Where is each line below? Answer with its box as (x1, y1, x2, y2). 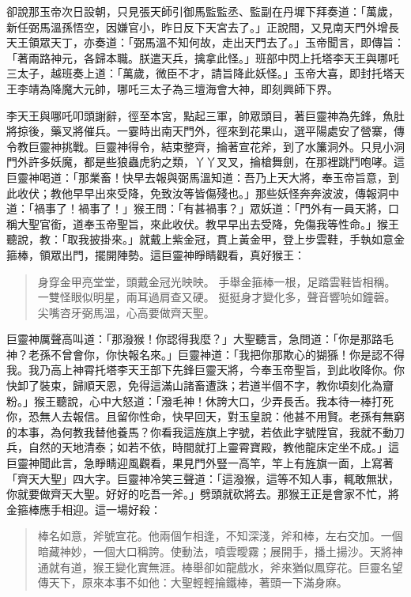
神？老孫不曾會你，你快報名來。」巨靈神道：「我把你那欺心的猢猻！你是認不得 (6, 346, 405, 362)
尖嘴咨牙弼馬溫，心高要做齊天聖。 (37, 304, 215, 320)
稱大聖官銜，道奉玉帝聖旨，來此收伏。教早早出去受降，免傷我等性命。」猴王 (6, 215, 399, 232)
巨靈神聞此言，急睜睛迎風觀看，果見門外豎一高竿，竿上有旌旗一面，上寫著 (6, 455, 394, 471)
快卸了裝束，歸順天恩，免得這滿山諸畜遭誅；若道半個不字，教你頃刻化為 (6, 377, 383, 394)
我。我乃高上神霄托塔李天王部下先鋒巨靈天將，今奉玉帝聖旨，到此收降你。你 (6, 361, 405, 378)
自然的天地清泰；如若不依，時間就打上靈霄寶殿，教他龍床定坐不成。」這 (28, 439, 399, 455)
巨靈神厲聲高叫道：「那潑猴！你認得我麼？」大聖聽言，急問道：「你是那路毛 (6, 331, 394, 347)
